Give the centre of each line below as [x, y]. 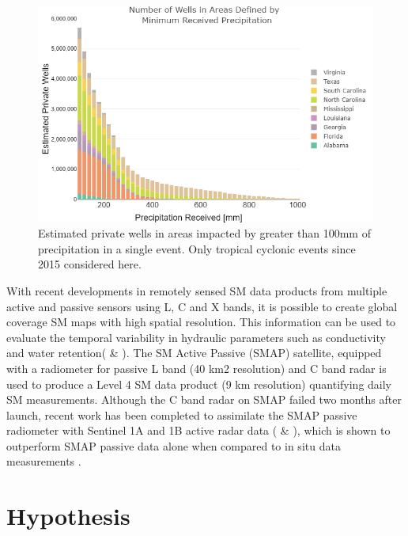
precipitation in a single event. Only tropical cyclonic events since [197, 248]
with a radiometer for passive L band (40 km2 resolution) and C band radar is [196, 368]
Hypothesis [68, 516]
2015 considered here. [90, 264]
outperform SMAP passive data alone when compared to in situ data [174, 445]
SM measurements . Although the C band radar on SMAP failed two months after [204, 399]
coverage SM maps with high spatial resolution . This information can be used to [201, 322]
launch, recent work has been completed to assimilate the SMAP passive [182, 414]
